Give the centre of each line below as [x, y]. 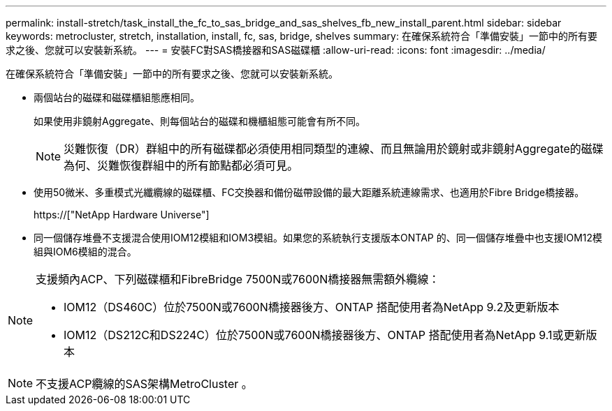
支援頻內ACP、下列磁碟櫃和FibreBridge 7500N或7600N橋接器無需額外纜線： [238, 279]
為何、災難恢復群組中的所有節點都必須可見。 [181, 165]
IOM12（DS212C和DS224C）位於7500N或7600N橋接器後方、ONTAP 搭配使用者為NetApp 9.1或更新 [325, 335]
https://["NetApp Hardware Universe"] [122, 215]
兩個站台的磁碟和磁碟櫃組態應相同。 [117, 97]
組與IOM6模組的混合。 [85, 252]
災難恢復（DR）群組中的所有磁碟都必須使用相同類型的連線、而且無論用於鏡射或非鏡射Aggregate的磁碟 [334, 149]
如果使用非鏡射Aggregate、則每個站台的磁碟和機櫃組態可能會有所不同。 [200, 121]
